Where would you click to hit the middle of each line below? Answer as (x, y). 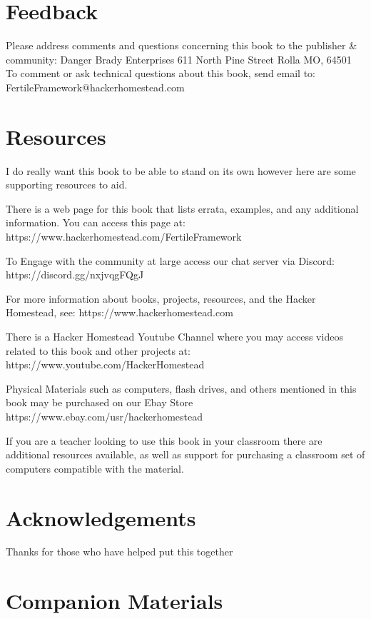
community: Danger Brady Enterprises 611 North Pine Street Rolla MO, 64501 (179, 59)
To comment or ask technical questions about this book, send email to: (161, 73)
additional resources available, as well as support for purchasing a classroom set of (185, 454)
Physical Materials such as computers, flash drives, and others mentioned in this (181, 388)
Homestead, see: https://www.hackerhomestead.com (120, 312)
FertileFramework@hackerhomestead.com (95, 87)
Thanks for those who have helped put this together (120, 552)
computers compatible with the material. (95, 468)
